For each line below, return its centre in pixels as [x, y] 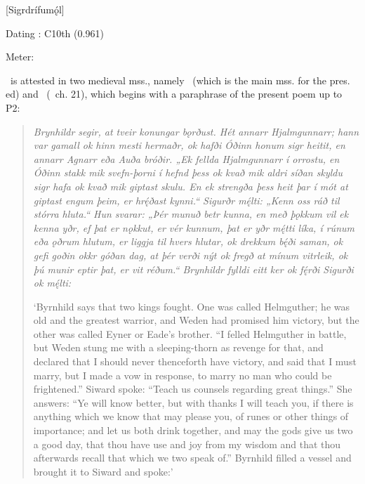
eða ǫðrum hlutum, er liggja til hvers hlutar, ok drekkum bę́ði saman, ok [188, 241]
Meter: [20, 57]
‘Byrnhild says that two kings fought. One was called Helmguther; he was [191, 306]
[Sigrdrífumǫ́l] [35, 9]
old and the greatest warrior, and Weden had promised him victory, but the [196, 320]
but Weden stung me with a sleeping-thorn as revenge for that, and [178, 347]
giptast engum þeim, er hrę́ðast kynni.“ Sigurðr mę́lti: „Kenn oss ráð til [186, 200]
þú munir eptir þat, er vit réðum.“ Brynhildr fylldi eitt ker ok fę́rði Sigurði [193, 269]
